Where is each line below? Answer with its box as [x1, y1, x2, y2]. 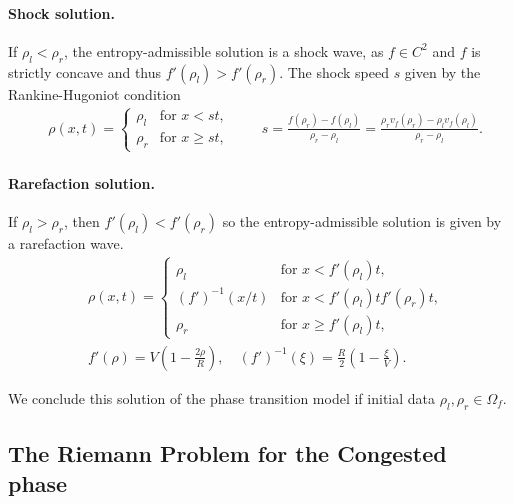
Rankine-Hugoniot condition [8, 83, 181, 104]
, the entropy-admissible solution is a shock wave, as [64, 40, 384, 61]
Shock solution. [8, 2, 115, 23]
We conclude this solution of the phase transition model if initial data [8, 387, 435, 408]
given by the [404, 61, 481, 82]
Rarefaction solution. [8, 172, 155, 193]
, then [64, 211, 100, 232]
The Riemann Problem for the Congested [8, 438, 447, 469]
